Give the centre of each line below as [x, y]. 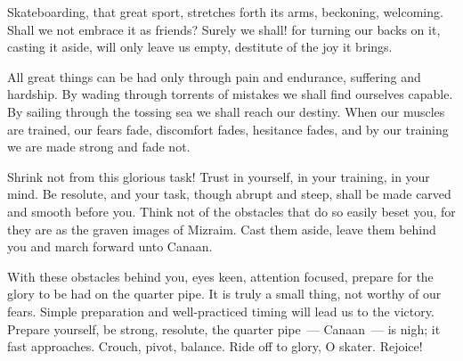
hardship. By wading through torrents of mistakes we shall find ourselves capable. [230, 94]
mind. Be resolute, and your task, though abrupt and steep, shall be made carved [229, 194]
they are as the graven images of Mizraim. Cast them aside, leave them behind [222, 229]
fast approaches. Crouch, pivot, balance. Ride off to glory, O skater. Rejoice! [215, 346]
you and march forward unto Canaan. [110, 246]
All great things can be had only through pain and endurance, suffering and [214, 76]
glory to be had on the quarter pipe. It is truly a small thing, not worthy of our [224, 294]
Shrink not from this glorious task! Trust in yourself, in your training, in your [219, 176]
